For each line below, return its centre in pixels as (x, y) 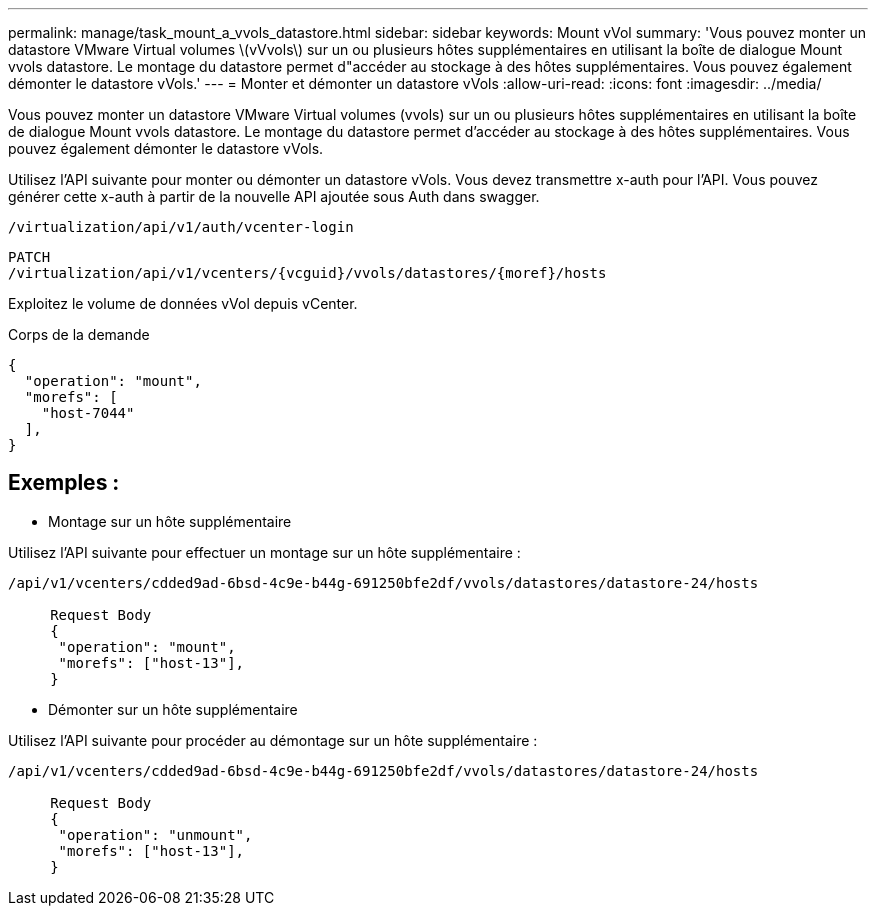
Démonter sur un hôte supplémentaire (173, 709)
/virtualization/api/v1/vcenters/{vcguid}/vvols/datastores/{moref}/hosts (307, 273)
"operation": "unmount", (155, 834)
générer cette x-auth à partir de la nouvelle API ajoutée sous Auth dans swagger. (274, 196)
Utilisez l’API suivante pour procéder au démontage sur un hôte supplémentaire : (273, 740)
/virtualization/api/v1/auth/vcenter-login (181, 227)
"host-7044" (88, 413)
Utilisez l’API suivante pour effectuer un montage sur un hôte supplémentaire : (264, 552)
